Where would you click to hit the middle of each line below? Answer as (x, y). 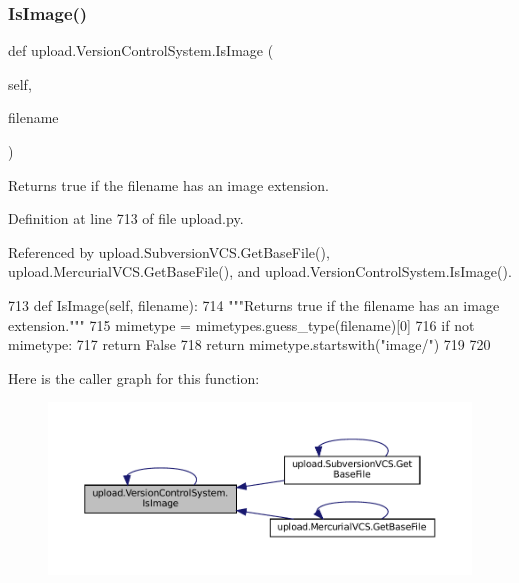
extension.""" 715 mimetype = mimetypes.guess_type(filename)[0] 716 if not (241, 324)
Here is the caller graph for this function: (134, 377)
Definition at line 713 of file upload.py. (126, 218)
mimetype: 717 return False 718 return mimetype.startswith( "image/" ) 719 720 (249, 344)
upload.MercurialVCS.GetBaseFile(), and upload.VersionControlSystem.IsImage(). (260, 271)
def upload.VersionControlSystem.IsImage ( (141, 50)
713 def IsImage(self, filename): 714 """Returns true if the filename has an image (254, 304)
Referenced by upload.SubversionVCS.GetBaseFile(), (169, 251)
